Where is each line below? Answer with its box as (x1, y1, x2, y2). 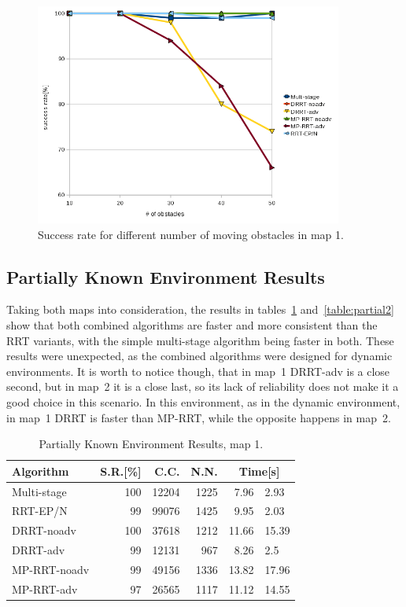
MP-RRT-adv (12, 580, 78, 597)
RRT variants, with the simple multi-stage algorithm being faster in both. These (6, 332, 394, 348)
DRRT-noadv (12, 522, 76, 539)
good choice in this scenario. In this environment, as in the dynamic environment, (6, 393, 400, 410)
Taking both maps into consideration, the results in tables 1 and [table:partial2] (6, 301, 394, 318)
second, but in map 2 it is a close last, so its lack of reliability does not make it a (6, 378, 399, 395)
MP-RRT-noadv (12, 561, 90, 577)
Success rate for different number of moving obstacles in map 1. (38, 226, 344, 242)
